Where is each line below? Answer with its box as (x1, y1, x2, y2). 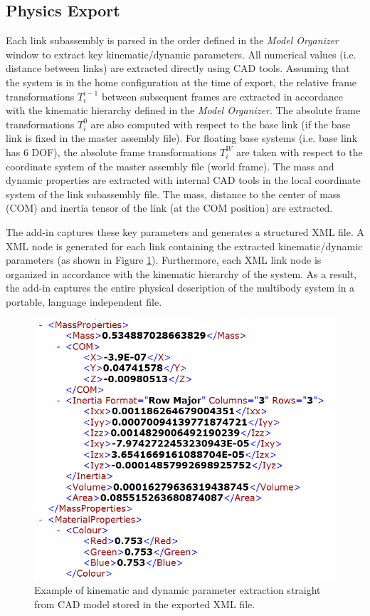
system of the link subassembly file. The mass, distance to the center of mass (6, 186, 341, 201)
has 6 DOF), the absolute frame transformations (6, 144, 217, 159)
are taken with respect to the (236, 144, 363, 159)
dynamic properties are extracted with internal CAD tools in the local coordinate (6, 173, 361, 188)
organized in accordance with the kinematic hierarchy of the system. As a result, (6, 266, 357, 281)
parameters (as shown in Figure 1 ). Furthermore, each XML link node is (6, 252, 322, 267)
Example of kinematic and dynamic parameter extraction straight (34, 582, 321, 597)
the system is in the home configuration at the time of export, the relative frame (6, 74, 357, 89)
